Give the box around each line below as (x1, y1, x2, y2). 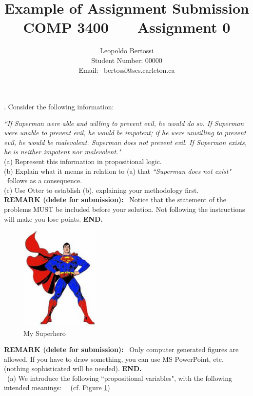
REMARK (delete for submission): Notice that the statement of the (4, 194, 227, 205)
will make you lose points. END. (4, 213, 103, 224)
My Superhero (23, 328, 66, 338)
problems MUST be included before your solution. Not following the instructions (4, 204, 245, 214)
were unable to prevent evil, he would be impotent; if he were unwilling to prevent (4, 127, 246, 138)
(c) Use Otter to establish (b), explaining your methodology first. (4, 185, 199, 195)
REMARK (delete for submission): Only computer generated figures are (4, 344, 239, 354)
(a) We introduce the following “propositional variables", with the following (7, 373, 232, 383)
